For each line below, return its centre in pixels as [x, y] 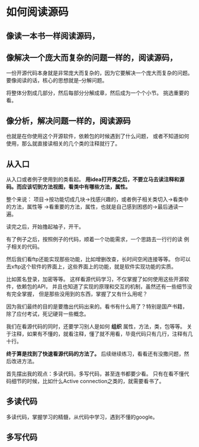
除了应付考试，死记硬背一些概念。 [48, 314]
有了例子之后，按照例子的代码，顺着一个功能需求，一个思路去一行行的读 [94, 239]
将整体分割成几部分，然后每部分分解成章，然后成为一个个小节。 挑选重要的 [98, 93]
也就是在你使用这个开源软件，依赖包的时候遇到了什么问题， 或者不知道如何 [98, 136]
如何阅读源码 [38, 12]
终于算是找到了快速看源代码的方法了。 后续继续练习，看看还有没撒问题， [95, 354]
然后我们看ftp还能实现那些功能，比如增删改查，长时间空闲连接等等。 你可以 [98, 259]
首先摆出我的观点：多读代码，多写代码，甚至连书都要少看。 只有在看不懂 [95, 374]
